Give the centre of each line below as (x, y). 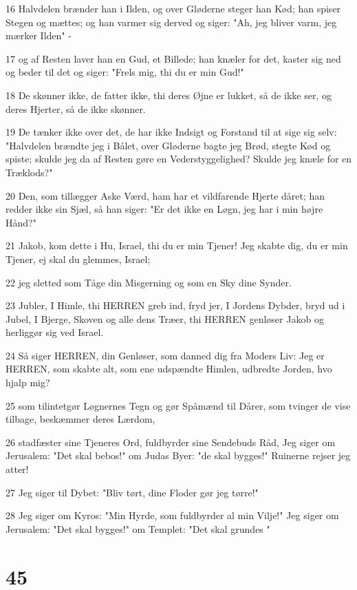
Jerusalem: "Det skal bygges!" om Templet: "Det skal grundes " (138, 528)
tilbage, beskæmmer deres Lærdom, (80, 419)
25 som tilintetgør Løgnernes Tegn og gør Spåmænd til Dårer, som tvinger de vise (178, 405)
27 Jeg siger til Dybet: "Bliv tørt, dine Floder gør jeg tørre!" (132, 492)
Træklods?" (29, 172)
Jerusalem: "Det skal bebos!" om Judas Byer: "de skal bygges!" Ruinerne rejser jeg (178, 455)
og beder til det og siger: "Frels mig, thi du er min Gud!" (125, 72)
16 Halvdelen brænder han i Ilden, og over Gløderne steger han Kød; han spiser (173, 8)
